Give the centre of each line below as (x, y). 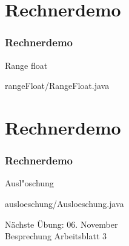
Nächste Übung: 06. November (61, 224)
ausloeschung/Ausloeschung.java (64, 203)
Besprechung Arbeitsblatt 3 (56, 236)
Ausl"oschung (29, 183)
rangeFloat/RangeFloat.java (57, 86)
